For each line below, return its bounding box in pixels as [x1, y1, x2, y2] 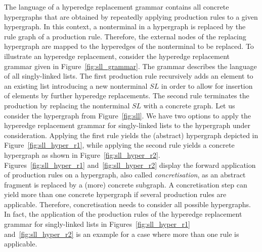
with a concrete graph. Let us [143, 100, 235, 110]
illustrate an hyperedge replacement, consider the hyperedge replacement [4, 50, 230, 61]
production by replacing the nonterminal [4, 100, 130, 110]
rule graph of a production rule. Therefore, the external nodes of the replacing [4, 31, 246, 41]
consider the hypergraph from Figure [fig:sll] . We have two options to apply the [4, 110, 251, 120]
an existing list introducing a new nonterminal [4, 80, 148, 91]
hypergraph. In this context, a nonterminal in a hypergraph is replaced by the [4, 21, 246, 32]
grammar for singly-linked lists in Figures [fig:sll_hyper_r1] [4, 219, 190, 229]
